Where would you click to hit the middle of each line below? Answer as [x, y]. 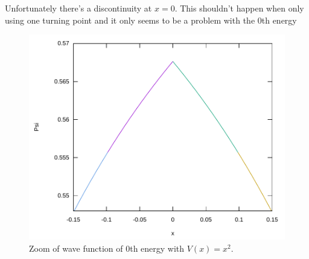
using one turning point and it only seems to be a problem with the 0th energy [151, 20]
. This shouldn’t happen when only [239, 8]
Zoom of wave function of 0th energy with [107, 248]
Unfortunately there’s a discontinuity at [78, 8]
